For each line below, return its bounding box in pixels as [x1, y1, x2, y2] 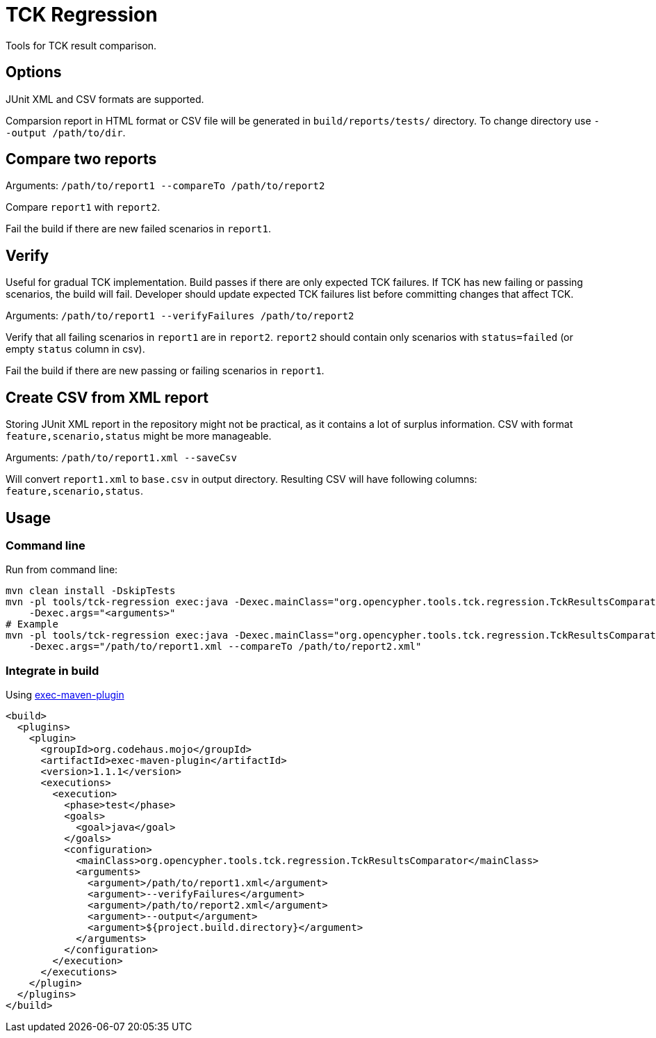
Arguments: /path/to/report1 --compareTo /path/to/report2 [6, 179, 325, 192]
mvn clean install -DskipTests [6, 585, 176, 597]
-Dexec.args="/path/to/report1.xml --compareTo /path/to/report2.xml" [28, 641, 422, 653]
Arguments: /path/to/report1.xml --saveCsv [6, 452, 237, 464]
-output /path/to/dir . [6, 126, 126, 138]
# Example [6, 618, 58, 630]
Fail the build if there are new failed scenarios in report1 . [6, 223, 271, 235]
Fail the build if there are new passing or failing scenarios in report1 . [6, 365, 325, 377]
